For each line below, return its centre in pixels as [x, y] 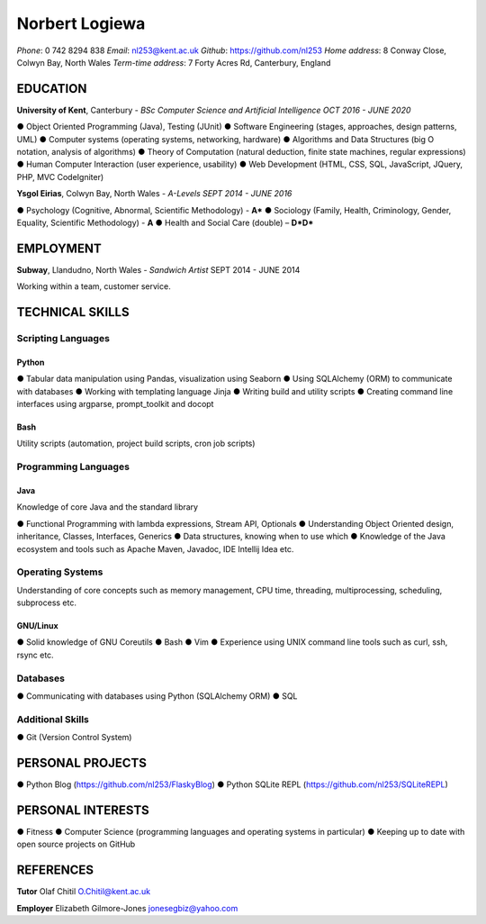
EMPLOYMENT [59, 248]
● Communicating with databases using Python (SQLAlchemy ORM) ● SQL [157, 696]
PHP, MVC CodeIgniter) [60, 177]
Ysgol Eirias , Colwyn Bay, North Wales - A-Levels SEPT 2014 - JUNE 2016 [154, 194]
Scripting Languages [63, 339]
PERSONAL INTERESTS [83, 810]
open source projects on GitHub [76, 844]
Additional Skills [53, 719]
